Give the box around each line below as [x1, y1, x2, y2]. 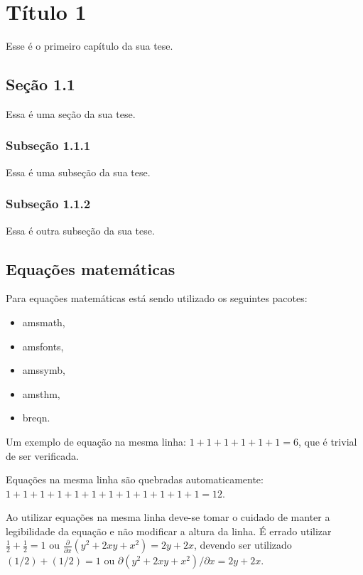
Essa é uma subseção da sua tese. [6, 164, 151, 179]
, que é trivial [298, 434, 357, 448]
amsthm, [22, 386, 60, 401]
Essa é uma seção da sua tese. [6, 106, 136, 121]
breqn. [22, 410, 50, 425]
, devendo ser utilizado [194, 537, 292, 552]
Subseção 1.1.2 [6, 195, 91, 213]
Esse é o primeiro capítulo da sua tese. [6, 38, 173, 53]
